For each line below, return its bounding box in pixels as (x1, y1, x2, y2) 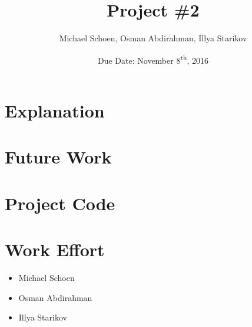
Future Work (5, 145, 112, 169)
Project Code (5, 191, 115, 215)
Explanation (5, 98, 105, 122)
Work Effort (5, 237, 105, 261)
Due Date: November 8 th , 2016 (98, 52, 208, 66)
